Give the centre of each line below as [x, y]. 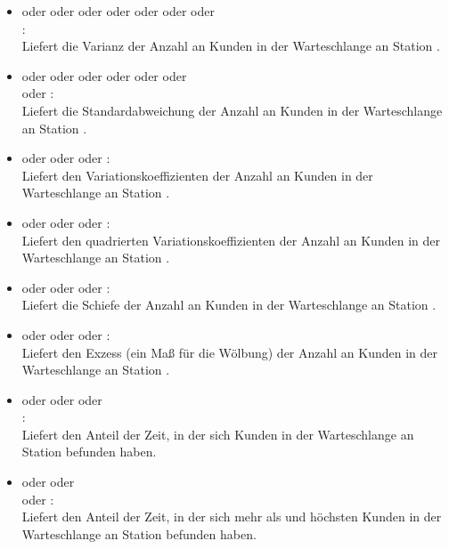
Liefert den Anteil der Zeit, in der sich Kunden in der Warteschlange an [218, 434]
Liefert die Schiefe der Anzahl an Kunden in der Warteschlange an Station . [229, 305]
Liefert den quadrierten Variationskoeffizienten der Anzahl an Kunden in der [231, 240]
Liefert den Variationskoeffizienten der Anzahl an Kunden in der [197, 175]
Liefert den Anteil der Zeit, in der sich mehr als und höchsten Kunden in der [232, 517]
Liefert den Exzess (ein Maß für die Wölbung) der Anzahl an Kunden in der [230, 352]
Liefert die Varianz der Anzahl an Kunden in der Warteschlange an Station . [231, 46]
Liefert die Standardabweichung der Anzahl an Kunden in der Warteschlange [232, 110]
